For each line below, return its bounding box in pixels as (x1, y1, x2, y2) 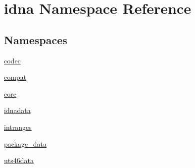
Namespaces (4, 32, 67, 47)
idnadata (4, 105, 31, 115)
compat (4, 72, 27, 82)
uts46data (4, 155, 34, 166)
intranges (4, 121, 32, 132)
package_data (4, 138, 47, 149)
